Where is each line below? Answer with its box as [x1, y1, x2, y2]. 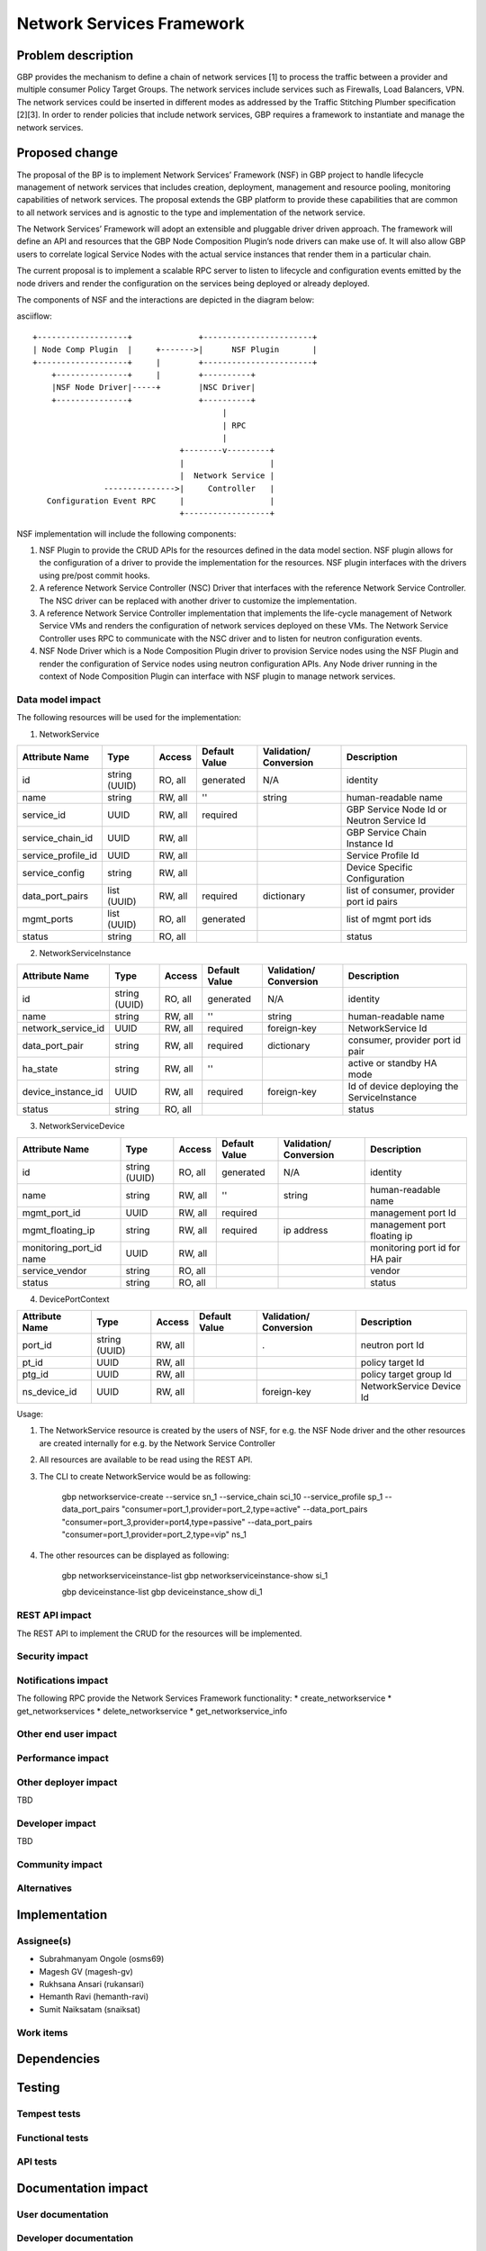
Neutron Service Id [346, 814, 427, 827]
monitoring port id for [370, 1241, 461, 1253]
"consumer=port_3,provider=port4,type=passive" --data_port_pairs [61, 1516, 313, 1527]
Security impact [16, 1650, 89, 1663]
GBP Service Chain [346, 826, 427, 838]
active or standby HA [347, 1057, 437, 1070]
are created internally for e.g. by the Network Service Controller [39, 1437, 276, 1449]
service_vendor [22, 1264, 87, 1277]
